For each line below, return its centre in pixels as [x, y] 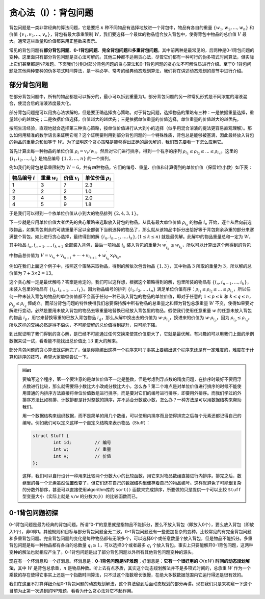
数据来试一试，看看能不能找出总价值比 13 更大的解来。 [65, 340]
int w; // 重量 [82, 449]
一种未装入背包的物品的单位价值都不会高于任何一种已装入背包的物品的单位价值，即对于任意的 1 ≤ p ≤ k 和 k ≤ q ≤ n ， [133, 296]
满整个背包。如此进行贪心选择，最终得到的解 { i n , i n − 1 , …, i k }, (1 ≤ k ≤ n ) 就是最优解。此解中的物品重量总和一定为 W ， [131, 237]
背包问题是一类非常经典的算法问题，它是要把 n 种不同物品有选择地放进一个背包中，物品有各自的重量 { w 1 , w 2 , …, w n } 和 [132, 28]
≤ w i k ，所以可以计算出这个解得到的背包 [211, 246]
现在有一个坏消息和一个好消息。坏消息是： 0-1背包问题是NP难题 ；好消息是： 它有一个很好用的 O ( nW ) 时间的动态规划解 [129, 561]
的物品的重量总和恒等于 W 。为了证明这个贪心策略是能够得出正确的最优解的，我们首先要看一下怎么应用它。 [117, 142]
